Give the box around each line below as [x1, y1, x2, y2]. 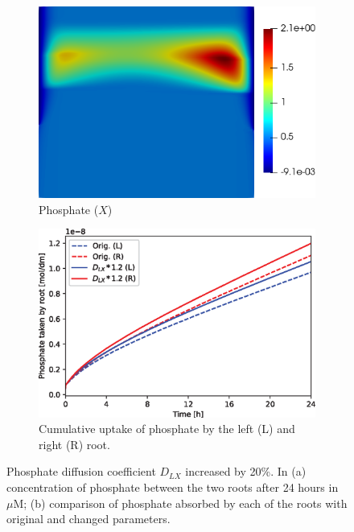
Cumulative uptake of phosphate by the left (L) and [39, 420, 295, 437]
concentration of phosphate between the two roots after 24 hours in [6, 478, 339, 495]
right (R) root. [39, 435, 110, 452]
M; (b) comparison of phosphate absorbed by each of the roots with [13, 494, 348, 511]
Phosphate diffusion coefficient [6, 463, 156, 480]
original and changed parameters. [6, 510, 171, 527]
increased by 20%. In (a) [185, 463, 307, 480]
